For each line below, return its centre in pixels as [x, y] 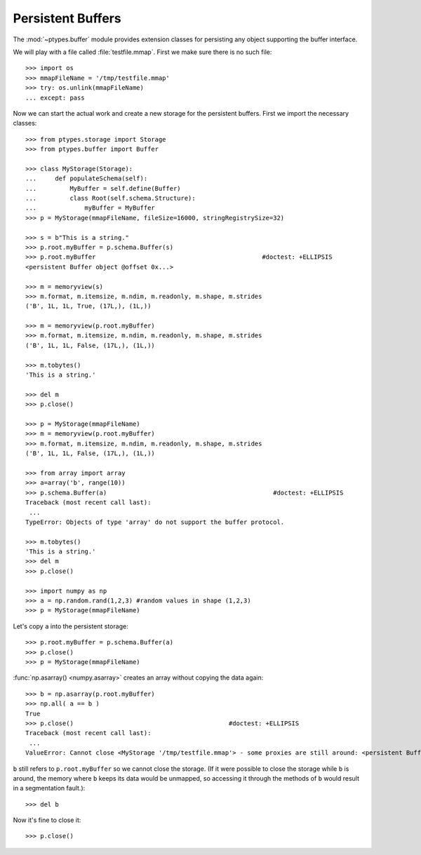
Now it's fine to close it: [47, 820]
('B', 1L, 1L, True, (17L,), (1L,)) [88, 306]
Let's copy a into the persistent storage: [71, 626]
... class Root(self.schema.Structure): [111, 198]
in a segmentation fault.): [49, 788]
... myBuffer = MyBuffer [91, 208]
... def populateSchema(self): [87, 179]
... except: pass [55, 97]
